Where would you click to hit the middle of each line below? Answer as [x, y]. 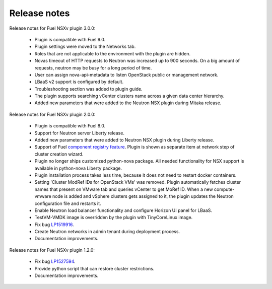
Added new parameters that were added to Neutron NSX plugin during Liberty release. [124, 140]
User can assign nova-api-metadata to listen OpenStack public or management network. [126, 75]
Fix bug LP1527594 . [55, 261]
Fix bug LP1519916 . [54, 225]
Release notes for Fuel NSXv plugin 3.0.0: [52, 28]
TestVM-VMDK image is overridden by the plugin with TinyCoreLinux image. [114, 218]
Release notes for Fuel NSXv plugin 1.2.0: [52, 250]
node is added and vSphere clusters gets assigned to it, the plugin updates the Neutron [143, 196]
